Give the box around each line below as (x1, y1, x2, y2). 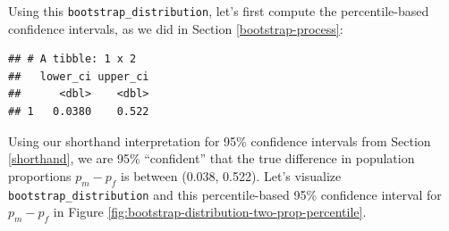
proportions (8, 166, 72, 185)
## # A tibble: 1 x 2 (8, 53, 137, 66)
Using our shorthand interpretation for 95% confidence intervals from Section (8, 131, 431, 150)
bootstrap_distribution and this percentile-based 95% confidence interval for (8, 185, 442, 203)
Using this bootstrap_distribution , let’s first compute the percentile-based (8, 2, 429, 20)
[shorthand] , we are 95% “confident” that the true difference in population (8, 149, 415, 168)
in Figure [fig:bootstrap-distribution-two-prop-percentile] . (53, 202, 367, 221)
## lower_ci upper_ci (8, 70, 149, 83)
